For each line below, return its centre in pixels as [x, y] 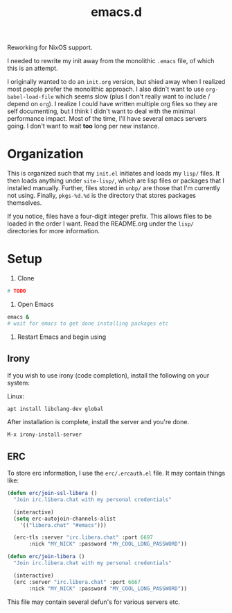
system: [18, 383]
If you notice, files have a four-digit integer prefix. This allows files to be [110, 217]
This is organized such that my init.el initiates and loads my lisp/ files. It [114, 174]
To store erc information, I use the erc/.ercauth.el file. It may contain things [116, 473]
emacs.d [116, 12]
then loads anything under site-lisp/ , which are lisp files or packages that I [116, 180]
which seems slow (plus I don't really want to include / [133, 96]
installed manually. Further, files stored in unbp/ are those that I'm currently [114, 188]
